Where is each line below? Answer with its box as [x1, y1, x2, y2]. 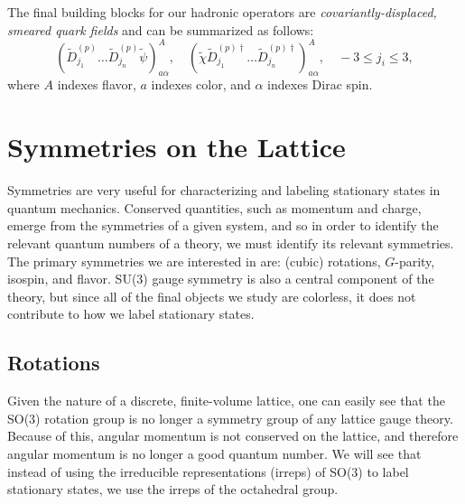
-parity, [395, 251, 435, 270]
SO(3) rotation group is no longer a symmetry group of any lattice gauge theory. [7, 408, 453, 427]
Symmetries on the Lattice [7, 128, 346, 165]
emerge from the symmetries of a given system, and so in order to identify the [7, 216, 439, 235]
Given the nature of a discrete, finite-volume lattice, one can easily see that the [7, 391, 445, 410]
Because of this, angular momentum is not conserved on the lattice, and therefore [7, 426, 459, 445]
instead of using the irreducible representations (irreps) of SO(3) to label [7, 462, 409, 481]
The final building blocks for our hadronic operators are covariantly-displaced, [7, 3, 437, 21]
